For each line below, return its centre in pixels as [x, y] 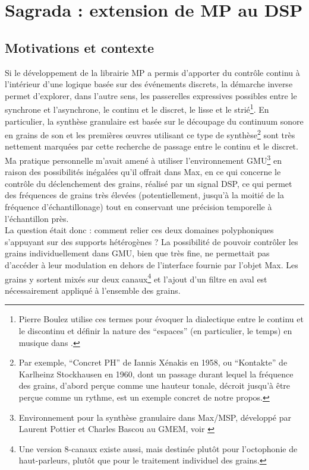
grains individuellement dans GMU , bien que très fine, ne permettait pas [137, 253]
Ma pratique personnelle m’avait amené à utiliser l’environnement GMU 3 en [143, 159]
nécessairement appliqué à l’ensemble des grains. [93, 290]
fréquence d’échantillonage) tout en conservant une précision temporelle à [138, 207]
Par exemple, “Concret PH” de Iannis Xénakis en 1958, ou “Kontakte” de [153, 362]
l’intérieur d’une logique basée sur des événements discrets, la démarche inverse [149, 84]
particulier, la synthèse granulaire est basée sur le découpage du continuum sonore [154, 121]
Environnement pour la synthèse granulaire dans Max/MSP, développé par [155, 417]
